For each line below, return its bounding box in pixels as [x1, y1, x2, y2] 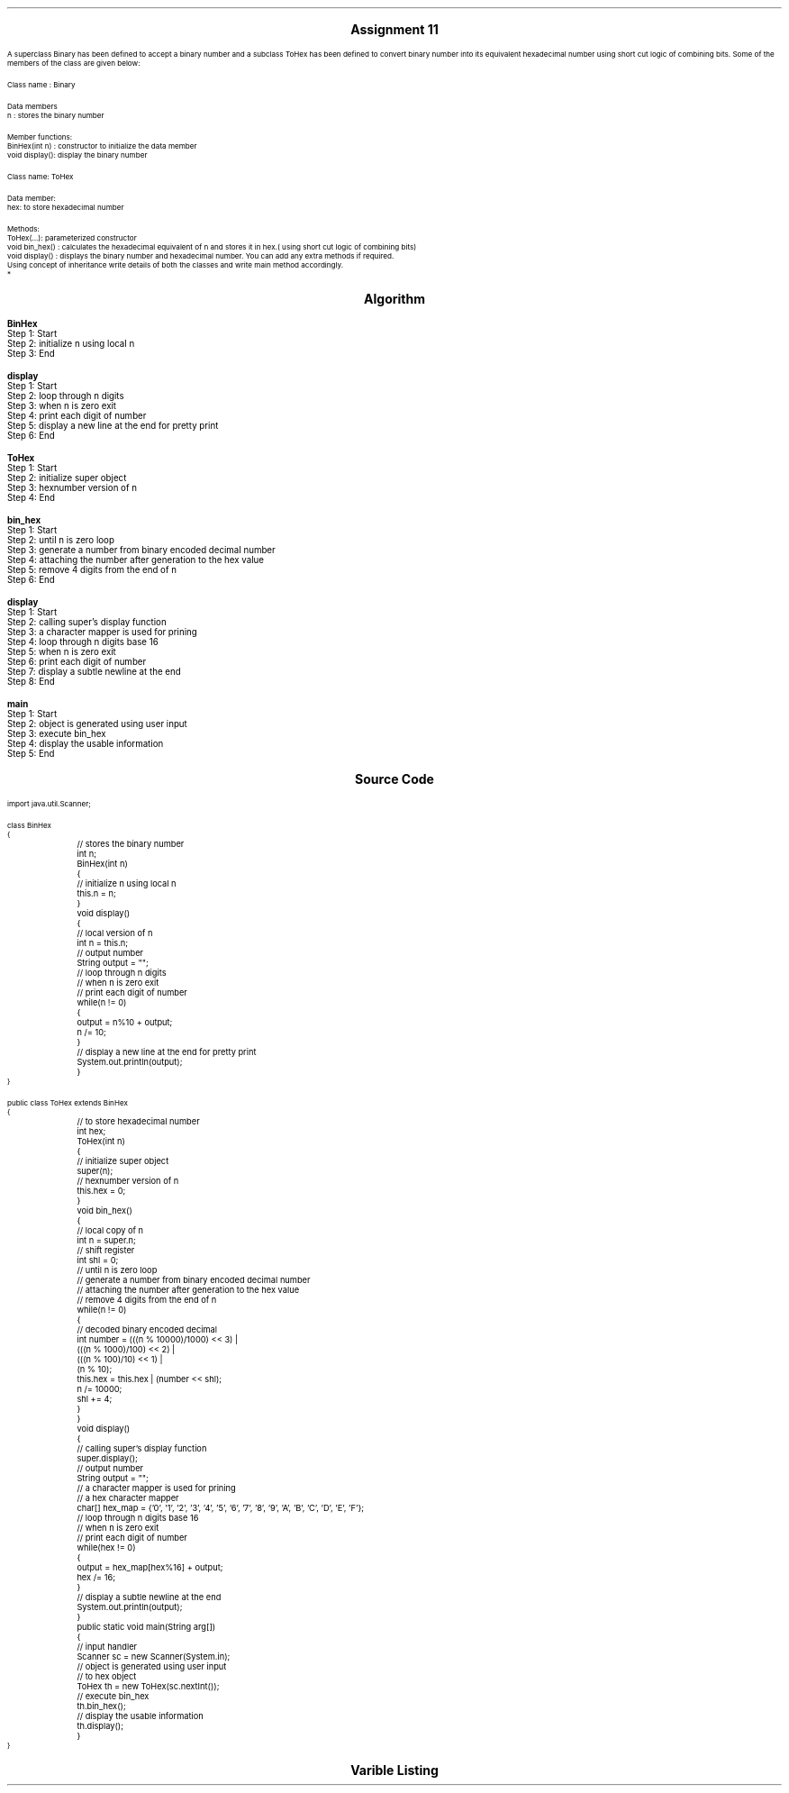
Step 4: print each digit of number [7, 411, 147, 421]
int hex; [77, 1126, 106, 1136]
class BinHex [7, 821, 51, 830]
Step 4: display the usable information [7, 739, 164, 749]
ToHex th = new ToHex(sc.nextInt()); [77, 1681, 220, 1691]
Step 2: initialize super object [7, 473, 127, 483]
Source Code [355, 771, 434, 787]
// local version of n [77, 928, 153, 938]
